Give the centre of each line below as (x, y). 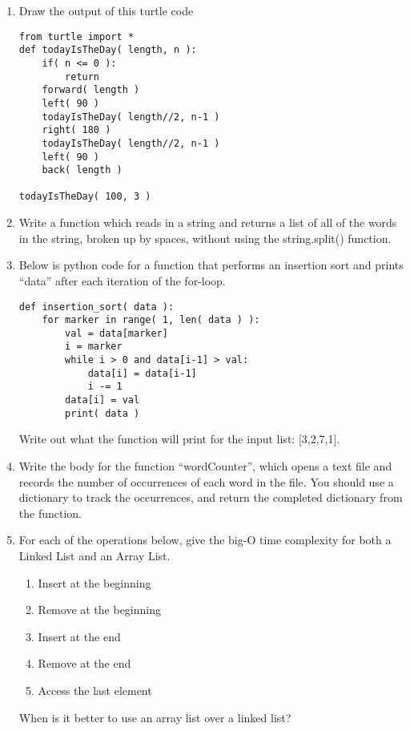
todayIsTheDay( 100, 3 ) (85, 197)
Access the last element (95, 690)
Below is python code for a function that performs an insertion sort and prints (211, 265)
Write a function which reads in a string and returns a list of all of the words (208, 222)
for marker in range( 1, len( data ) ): (151, 320)
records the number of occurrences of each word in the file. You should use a (206, 481)
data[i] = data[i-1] (142, 373)
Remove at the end (84, 663)
